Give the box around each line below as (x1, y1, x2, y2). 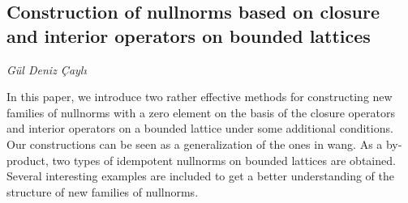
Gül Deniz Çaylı (6, 61, 87, 78)
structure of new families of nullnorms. (6, 183, 199, 200)
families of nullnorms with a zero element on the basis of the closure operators (6, 104, 395, 121)
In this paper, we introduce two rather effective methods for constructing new (6, 88, 393, 105)
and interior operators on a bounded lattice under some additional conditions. (6, 120, 393, 137)
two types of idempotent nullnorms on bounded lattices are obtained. (52, 151, 396, 168)
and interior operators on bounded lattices (6, 23, 371, 48)
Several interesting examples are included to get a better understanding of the (6, 167, 394, 184)
